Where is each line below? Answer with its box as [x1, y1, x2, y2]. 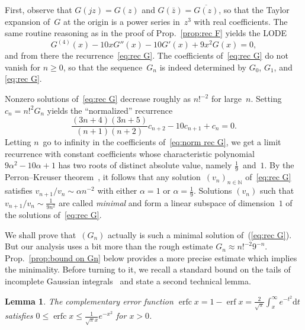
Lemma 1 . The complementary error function [5, 294, 174, 307]
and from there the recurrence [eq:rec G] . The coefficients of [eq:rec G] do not [5, 49, 288, 62]
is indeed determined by [159, 60, 246, 73]
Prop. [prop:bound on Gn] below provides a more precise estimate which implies [5, 251, 297, 264]
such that [259, 184, 294, 197]
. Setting [251, 92, 282, 104]
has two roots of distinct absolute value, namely [58, 159, 232, 171]
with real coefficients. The [194, 15, 288, 27]
